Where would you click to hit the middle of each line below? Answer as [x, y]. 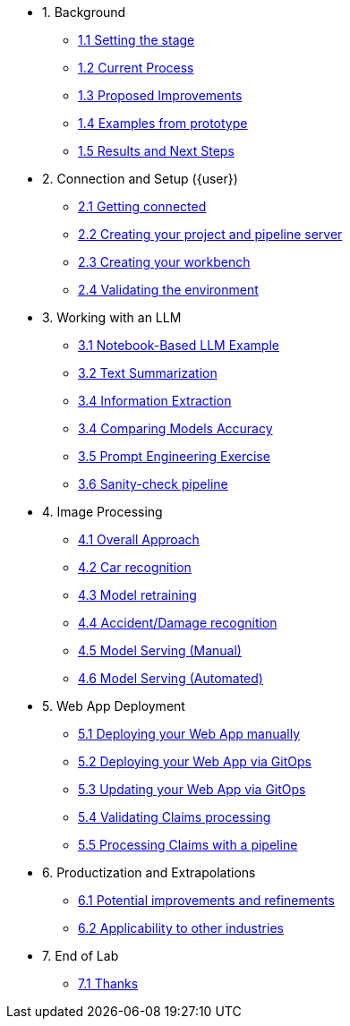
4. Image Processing [102, 512]
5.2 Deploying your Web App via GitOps [195, 761]
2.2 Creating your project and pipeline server [210, 234]
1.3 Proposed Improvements [160, 95]
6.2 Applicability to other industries [181, 928]
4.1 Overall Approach [139, 539]
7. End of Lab [81, 956]
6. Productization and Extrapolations [149, 872]
